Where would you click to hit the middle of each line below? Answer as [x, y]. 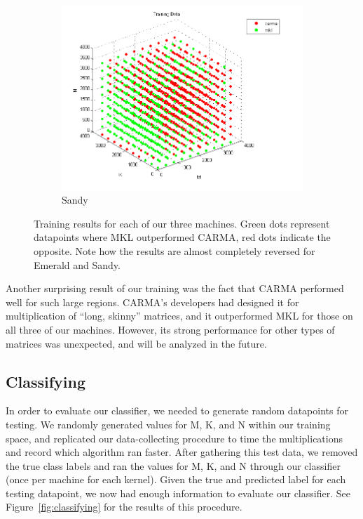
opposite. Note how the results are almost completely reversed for [174, 250]
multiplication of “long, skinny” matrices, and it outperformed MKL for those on [179, 316]
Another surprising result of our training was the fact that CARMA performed [175, 288]
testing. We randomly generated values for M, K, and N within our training [168, 424]
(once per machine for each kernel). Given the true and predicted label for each [176, 479]
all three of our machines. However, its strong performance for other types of [170, 329]
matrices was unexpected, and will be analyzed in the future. [136, 343]
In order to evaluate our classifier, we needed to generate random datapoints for [177, 410]
